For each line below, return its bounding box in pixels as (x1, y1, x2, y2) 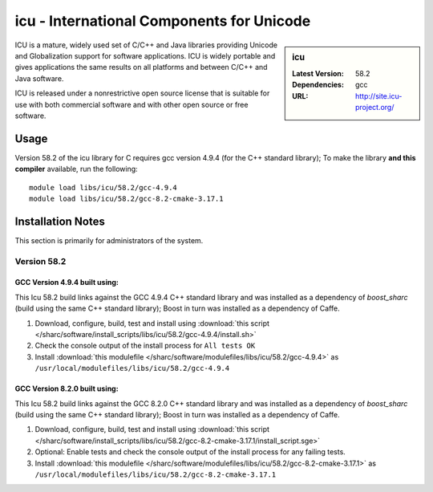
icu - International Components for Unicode (14, 12, 311, 30)
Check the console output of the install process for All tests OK (34, 341, 256, 351)
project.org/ (355, 102, 395, 112)
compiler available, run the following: (14, 165, 138, 174)
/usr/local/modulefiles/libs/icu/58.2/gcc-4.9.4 (34, 364, 230, 373)
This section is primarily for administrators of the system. (14, 235, 204, 245)
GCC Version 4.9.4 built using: (14, 278, 119, 287)
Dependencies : (292, 80, 345, 90)
